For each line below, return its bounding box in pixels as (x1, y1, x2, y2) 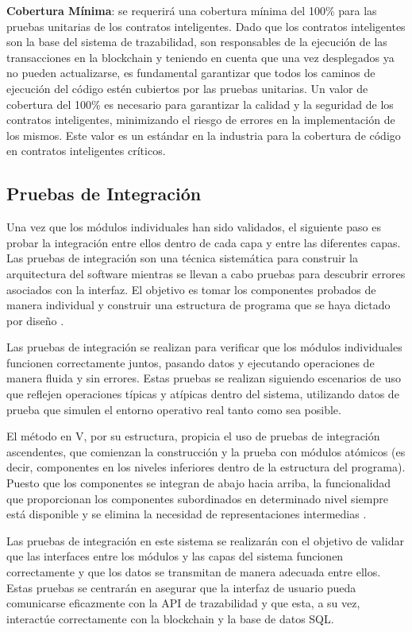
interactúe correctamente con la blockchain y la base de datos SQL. (6, 610, 334, 626)
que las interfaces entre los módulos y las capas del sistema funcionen (6, 548, 344, 564)
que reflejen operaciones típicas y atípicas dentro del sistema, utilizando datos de (6, 386, 399, 402)
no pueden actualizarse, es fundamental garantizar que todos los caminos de (6, 64, 375, 81)
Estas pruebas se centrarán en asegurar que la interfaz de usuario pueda (6, 579, 356, 595)
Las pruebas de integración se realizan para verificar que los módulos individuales (6, 339, 402, 355)
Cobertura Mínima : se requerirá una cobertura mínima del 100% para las (6, 2, 377, 18)
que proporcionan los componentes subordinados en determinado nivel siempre (6, 490, 388, 506)
